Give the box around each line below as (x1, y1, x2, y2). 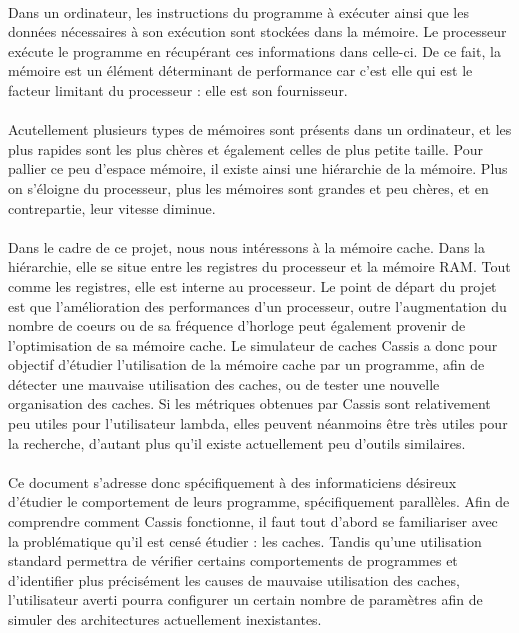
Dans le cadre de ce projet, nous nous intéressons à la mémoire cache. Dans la (8, 236, 486, 257)
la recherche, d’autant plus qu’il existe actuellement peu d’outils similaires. (8, 432, 466, 453)
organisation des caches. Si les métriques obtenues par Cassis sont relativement (8, 393, 491, 414)
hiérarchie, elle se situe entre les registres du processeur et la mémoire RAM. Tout (8, 256, 511, 277)
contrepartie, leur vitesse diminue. (8, 197, 216, 218)
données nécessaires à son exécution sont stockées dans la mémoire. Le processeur (8, 21, 507, 42)
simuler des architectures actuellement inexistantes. (8, 609, 322, 629)
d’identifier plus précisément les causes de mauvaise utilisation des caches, (8, 569, 460, 590)
